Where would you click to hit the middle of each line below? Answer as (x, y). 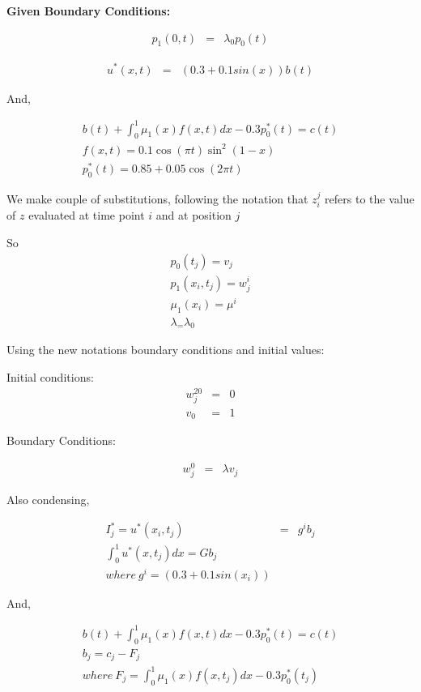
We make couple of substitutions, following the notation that (157, 198)
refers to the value (370, 198)
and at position (193, 215)
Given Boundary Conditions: (89, 11)
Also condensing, (48, 500)
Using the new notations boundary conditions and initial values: (166, 350)
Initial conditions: (50, 377)
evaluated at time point (87, 215)
